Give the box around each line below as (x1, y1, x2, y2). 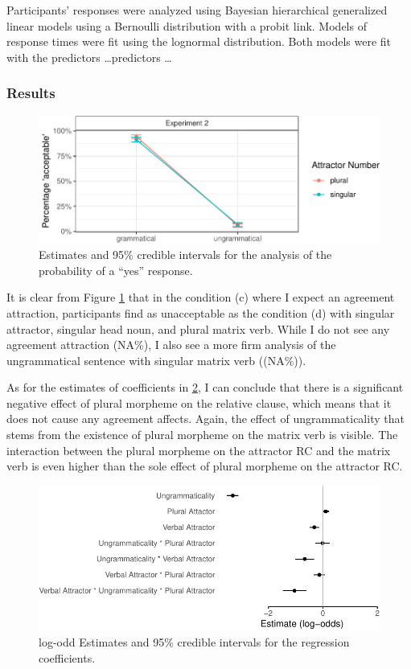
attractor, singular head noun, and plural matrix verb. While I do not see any (6, 320, 390, 337)
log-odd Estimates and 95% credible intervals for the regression (39, 634, 350, 651)
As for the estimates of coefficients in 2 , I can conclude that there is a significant (6, 379, 404, 396)
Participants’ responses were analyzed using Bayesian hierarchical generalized (6, 2, 388, 18)
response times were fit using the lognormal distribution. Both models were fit (6, 33, 392, 50)
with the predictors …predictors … (6, 48, 172, 65)
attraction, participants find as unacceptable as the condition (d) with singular (6, 304, 395, 321)
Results (6, 83, 55, 103)
